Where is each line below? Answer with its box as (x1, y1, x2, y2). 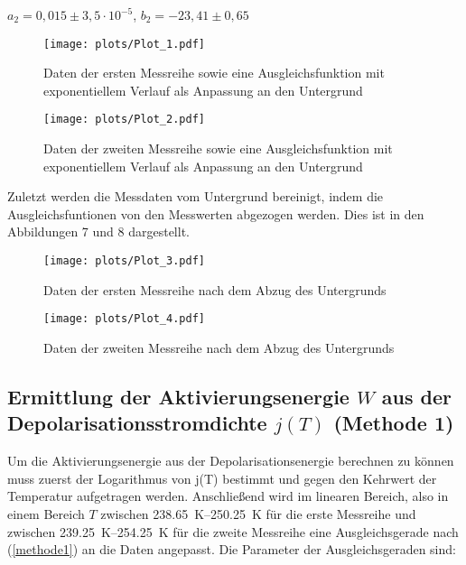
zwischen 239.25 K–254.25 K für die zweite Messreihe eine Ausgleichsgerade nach (7, 522, 459, 541)
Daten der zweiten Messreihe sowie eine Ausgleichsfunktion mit (43, 139, 393, 158)
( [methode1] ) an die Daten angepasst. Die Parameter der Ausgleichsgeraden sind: (7, 540, 456, 559)
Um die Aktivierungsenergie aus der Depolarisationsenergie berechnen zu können (7, 451, 454, 470)
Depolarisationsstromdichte (7, 409, 267, 437)
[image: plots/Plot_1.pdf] (43, 37, 205, 51)
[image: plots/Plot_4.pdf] (43, 312, 205, 326)
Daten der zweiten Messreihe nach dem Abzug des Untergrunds (43, 338, 395, 357)
